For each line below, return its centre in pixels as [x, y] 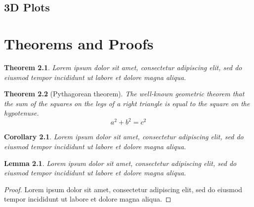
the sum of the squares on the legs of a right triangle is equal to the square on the [127, 103]
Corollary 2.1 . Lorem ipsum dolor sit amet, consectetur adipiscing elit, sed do [124, 137]
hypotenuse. [21, 113]
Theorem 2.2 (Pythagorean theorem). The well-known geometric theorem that [124, 94]
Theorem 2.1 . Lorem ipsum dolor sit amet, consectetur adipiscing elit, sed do [123, 67]
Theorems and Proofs [79, 43]
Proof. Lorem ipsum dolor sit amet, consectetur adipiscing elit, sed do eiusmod [123, 189]
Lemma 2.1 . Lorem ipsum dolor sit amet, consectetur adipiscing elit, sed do [120, 163]
